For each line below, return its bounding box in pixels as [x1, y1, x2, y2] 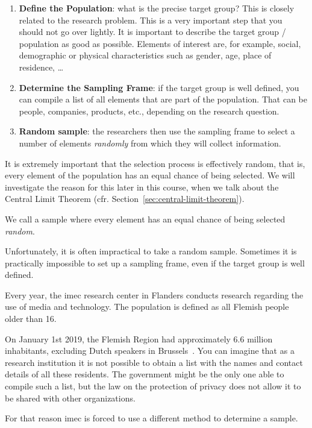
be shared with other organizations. [5, 391, 136, 404]
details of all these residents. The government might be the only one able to [5, 368, 284, 380]
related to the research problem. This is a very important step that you [19, 13, 282, 26]
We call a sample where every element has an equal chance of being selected [5, 212, 285, 225]
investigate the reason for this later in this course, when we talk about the [5, 180, 279, 193]
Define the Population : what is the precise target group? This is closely [19, 2, 295, 14]
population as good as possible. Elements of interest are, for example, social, [19, 37, 301, 49]
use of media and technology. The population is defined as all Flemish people [5, 300, 289, 313]
